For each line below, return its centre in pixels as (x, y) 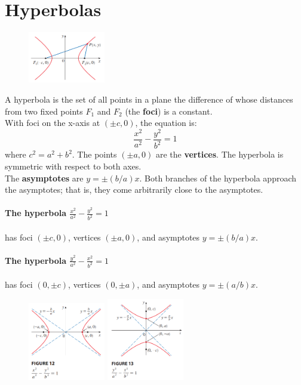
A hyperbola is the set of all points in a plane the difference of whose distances (149, 99)
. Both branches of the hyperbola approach (218, 178)
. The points (94, 154)
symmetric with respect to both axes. (73, 166)
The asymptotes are (44, 178)
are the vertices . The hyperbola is (219, 154)
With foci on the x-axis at (53, 123)
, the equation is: (166, 123)
